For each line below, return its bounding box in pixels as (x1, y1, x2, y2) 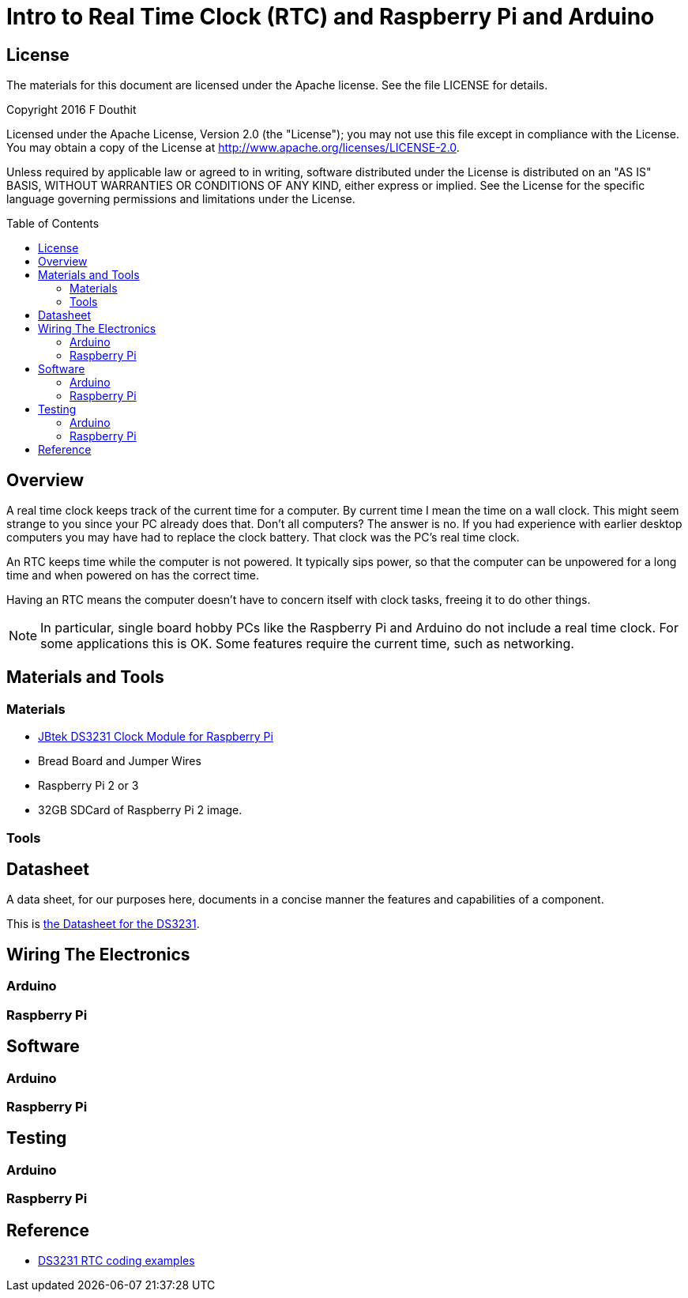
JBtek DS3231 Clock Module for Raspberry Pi (38, 730, 273, 744)
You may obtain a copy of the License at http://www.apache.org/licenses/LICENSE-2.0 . (6, 141, 460, 155)
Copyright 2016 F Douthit (6, 103, 137, 117)
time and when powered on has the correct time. (6, 568, 259, 583)
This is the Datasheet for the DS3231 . (6, 917, 200, 931)
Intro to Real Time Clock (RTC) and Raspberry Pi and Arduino (6, 3, 655, 30)
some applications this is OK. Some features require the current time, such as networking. (40, 636, 574, 652)
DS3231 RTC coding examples (38, 1253, 195, 1267)
